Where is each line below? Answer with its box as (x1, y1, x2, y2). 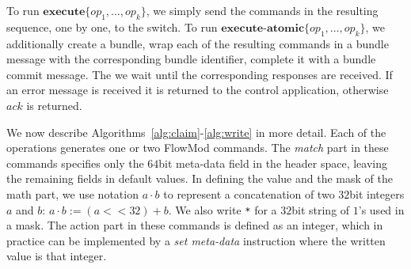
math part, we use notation (6, 185, 139, 202)
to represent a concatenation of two (163, 185, 335, 202)
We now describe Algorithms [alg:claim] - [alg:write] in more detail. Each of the (6, 123, 386, 140)
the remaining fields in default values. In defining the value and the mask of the (6, 170, 393, 187)
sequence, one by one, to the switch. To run (6, 18, 218, 35)
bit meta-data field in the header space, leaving (158, 154, 387, 171)
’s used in (358, 201, 405, 218)
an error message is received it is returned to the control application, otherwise (6, 81, 389, 98)
